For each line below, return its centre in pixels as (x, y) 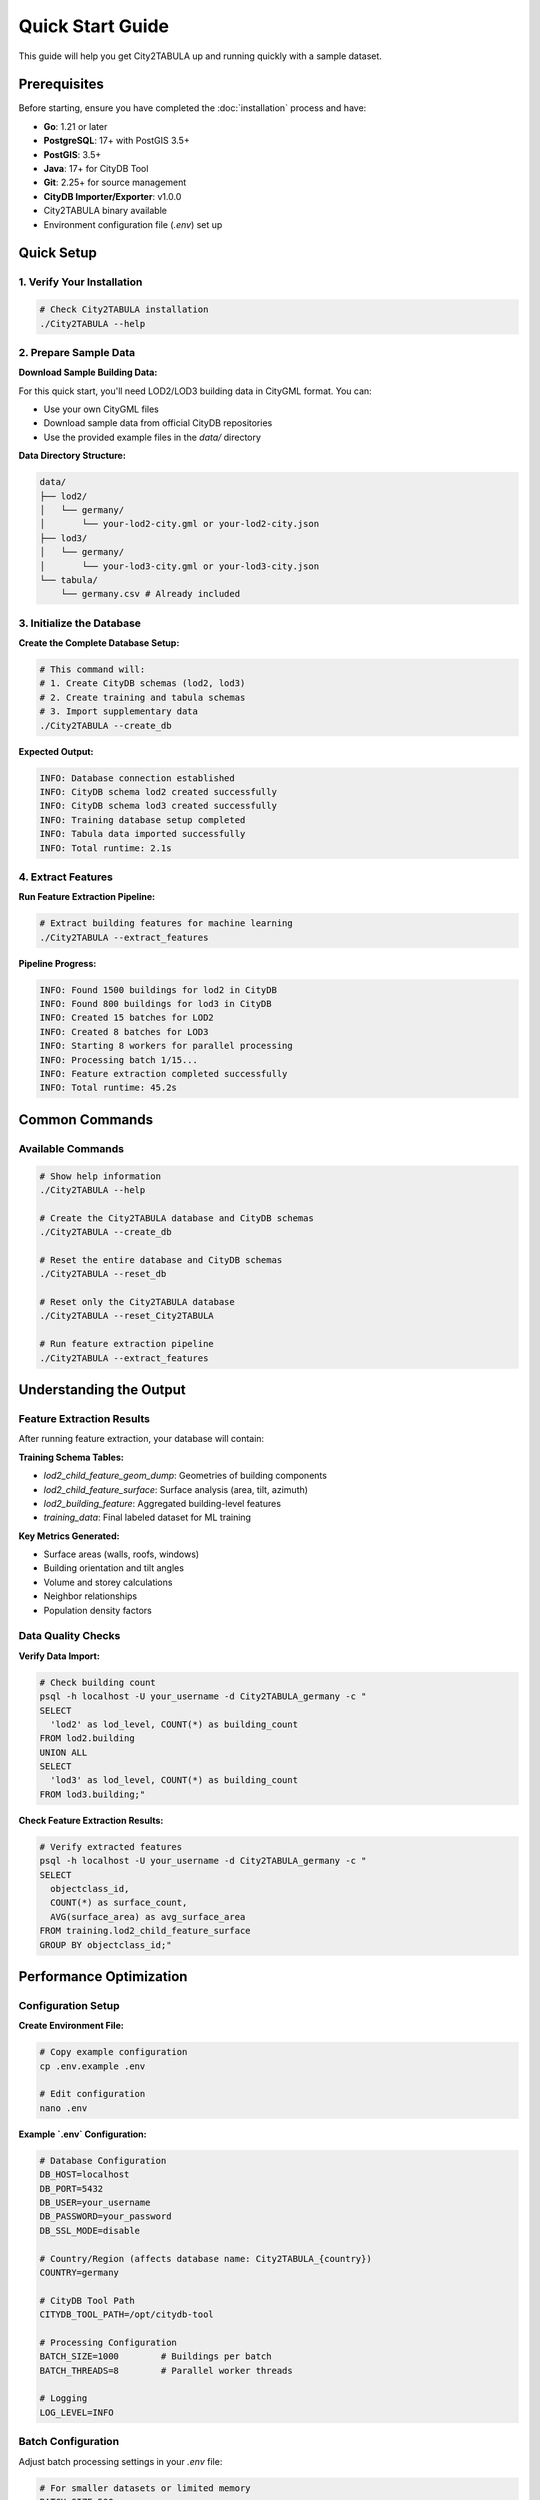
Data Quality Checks (69, 1636)
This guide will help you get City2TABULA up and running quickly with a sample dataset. (200, 56)
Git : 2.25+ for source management (115, 182)
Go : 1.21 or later (75, 126)
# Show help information (100, 1176)
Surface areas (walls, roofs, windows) (121, 1554)
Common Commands (86, 1119)
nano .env (63, 2108)
